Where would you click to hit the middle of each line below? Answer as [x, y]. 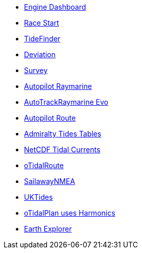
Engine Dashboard [55, 7]
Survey [36, 70]
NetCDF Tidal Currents [62, 149]
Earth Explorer [48, 229]
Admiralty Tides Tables [63, 134]
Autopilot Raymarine [58, 86]
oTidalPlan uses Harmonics [70, 213]
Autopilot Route [50, 118]
